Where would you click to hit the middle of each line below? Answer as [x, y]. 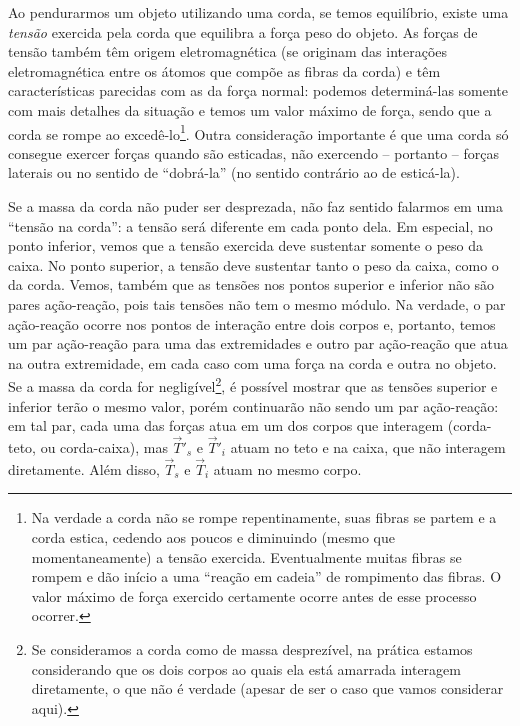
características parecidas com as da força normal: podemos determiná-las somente [258, 90]
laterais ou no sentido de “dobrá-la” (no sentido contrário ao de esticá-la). [234, 172]
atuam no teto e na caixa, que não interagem [368, 447]
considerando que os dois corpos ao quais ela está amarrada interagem [246, 668]
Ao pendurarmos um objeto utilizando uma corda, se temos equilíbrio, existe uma [258, 12]
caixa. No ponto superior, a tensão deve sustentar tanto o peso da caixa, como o [253, 264]
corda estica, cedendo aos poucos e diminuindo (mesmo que [213, 537]
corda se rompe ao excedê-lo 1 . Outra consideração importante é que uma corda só [258, 132]
